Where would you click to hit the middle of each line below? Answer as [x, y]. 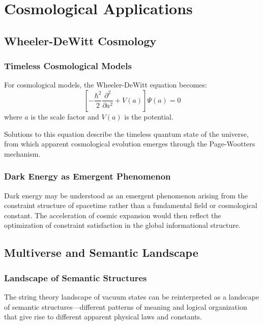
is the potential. [149, 116]
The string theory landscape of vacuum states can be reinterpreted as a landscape [132, 296]
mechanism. [22, 153]
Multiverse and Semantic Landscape [101, 253]
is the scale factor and [65, 116]
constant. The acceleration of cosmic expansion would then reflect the [113, 215]
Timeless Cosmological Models [68, 66]
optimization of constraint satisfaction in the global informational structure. [122, 225]
